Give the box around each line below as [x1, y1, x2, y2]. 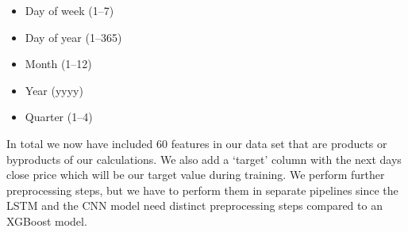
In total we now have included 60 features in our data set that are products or [6, 135, 387, 151]
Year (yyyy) [25, 82, 83, 98]
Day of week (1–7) [25, 2, 114, 18]
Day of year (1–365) [25, 29, 122, 45]
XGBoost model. [6, 212, 87, 229]
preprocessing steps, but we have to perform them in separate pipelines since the [6, 181, 398, 198]
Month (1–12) [25, 55, 92, 72]
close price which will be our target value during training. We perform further [6, 166, 385, 183]
